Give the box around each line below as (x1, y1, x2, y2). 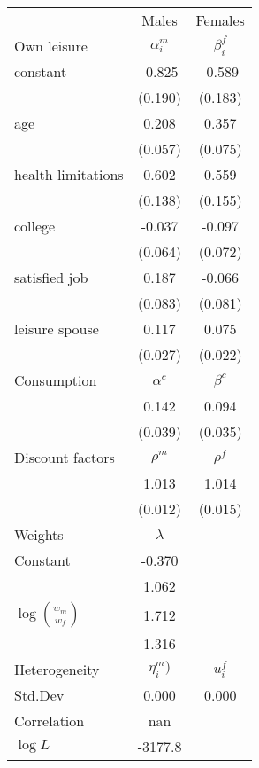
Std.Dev (14, 685, 65, 705)
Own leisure (14, 35, 88, 56)
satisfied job (14, 267, 88, 287)
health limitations (14, 164, 124, 184)
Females (195, 10, 245, 30)
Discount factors (14, 447, 115, 467)
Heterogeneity (14, 659, 100, 679)
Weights (14, 524, 64, 545)
